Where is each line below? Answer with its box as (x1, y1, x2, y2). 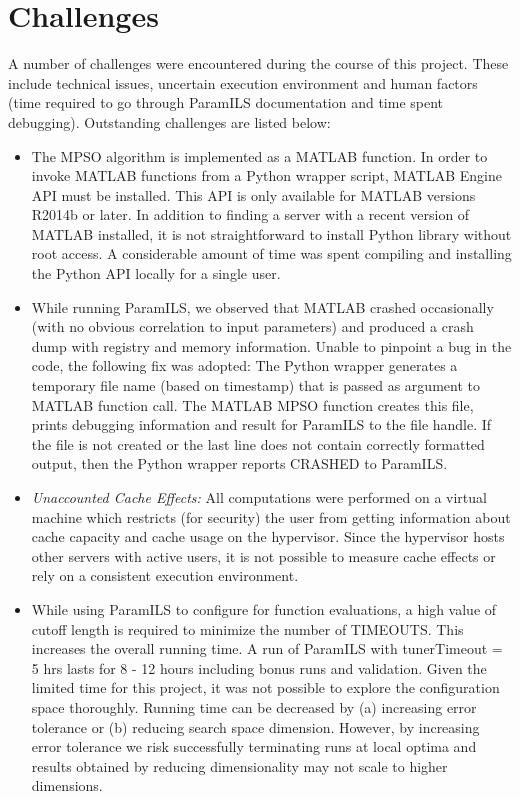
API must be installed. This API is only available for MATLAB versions (31, 184, 476, 205)
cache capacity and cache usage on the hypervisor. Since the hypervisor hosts (31, 526, 505, 547)
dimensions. (31, 775, 103, 796)
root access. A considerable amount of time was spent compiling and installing (31, 243, 512, 264)
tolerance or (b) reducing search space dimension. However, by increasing (31, 716, 480, 737)
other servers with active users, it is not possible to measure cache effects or (31, 545, 496, 566)
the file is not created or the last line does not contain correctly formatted (31, 433, 485, 454)
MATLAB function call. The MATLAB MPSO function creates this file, (31, 394, 474, 415)
